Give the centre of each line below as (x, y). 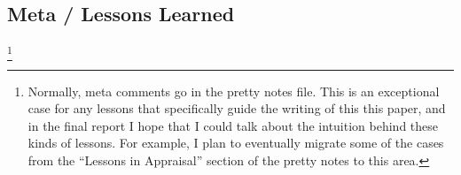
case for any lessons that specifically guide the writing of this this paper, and (237, 108)
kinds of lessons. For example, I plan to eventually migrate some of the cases (236, 143)
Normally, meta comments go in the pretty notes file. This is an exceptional (234, 91)
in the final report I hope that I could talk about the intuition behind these (233, 125)
